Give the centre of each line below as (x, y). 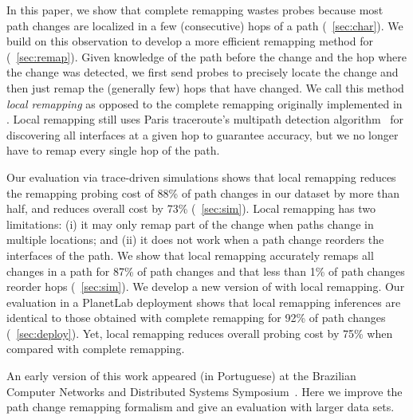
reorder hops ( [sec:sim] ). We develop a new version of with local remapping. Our (206, 287)
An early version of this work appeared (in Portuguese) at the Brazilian (181, 376)
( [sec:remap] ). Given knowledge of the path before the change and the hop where (206, 56)
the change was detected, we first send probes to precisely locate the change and (203, 72)
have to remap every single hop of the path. (113, 150)
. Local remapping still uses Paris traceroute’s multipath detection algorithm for (205, 119)
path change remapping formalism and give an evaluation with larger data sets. (201, 407)
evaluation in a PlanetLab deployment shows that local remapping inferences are (204, 302)
